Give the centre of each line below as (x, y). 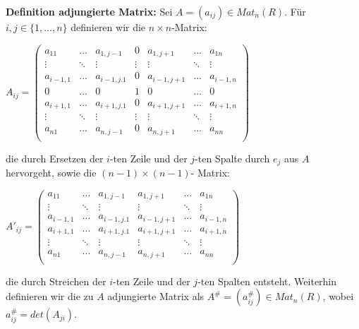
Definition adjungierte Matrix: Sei (89, 11)
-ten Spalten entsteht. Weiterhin (267, 281)
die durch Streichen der (56, 281)
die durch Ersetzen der (55, 158)
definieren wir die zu (50, 296)
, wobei (338, 296)
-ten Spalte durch (232, 158)
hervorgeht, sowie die (51, 173)
